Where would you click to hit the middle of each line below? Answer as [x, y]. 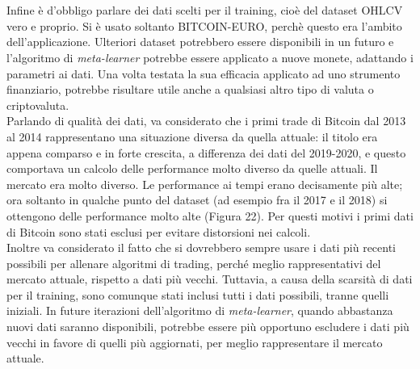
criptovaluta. [38, 105]
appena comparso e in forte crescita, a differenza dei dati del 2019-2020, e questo [206, 152]
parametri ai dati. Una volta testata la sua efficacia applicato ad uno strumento [204, 73]
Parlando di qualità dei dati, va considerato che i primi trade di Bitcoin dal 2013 [206, 121]
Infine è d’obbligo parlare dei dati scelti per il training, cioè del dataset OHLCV [205, 10]
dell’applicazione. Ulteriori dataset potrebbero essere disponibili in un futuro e [200, 42]
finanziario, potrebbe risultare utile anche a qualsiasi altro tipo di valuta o [190, 89]
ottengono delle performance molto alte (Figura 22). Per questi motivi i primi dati [210, 215]
